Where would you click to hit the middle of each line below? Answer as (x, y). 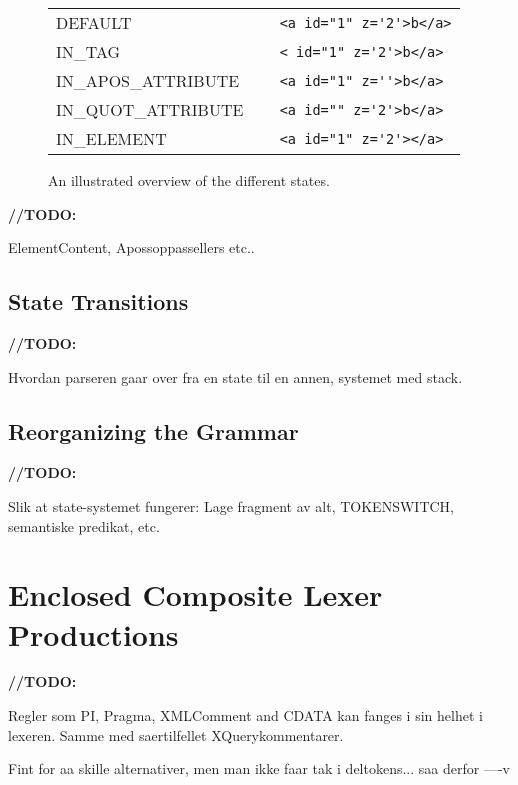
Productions (93, 633)
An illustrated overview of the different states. (189, 180)
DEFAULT (94, 22)
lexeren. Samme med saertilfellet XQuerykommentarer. (176, 734)
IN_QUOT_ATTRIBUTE (150, 109)
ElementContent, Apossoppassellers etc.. (131, 247)
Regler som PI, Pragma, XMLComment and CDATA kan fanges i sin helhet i (245, 715)
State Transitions (98, 301)
